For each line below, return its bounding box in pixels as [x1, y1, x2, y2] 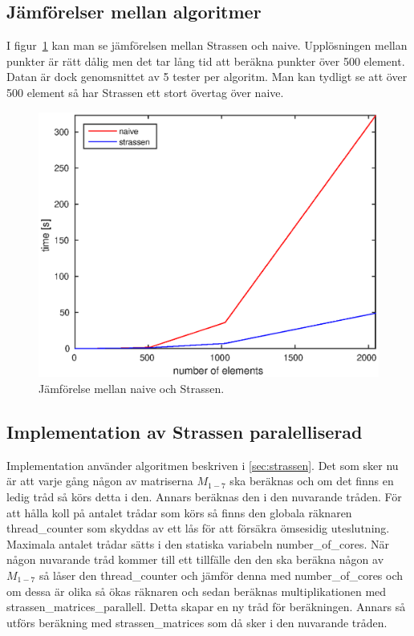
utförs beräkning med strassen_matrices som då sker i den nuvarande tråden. [6, 614, 388, 630]
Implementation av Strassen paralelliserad [6, 419, 363, 444]
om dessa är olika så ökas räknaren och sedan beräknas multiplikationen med [6, 582, 387, 599]
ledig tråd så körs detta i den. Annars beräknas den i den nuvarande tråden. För [6, 488, 402, 504]
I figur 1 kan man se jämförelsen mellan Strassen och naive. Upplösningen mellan [6, 37, 408, 54]
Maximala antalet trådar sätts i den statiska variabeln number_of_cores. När [6, 535, 390, 552]
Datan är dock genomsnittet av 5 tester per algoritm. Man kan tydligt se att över [6, 68, 408, 85]
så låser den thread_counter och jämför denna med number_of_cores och [39, 566, 404, 583]
